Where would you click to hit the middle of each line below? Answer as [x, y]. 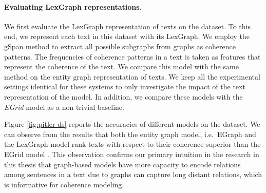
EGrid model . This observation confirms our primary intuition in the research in [132, 154]
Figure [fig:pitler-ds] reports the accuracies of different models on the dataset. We [132, 124]
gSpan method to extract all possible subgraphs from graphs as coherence [120, 46]
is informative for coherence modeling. [64, 184]
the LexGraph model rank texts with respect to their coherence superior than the [132, 144]
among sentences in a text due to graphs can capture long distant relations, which [133, 174]
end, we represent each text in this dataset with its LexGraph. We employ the [127, 36]
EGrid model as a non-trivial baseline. [64, 107]
